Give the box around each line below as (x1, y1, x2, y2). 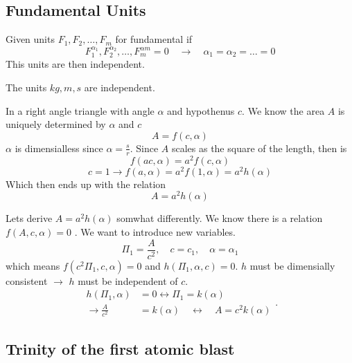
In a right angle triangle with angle (6, 103, 155, 118)
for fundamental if (115, 32, 193, 46)
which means (6, 258, 60, 272)
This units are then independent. (6, 57, 145, 71)
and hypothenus (167, 103, 235, 118)
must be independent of (78, 273, 178, 288)
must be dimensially (249, 258, 335, 272)
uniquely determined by (6, 117, 106, 131)
